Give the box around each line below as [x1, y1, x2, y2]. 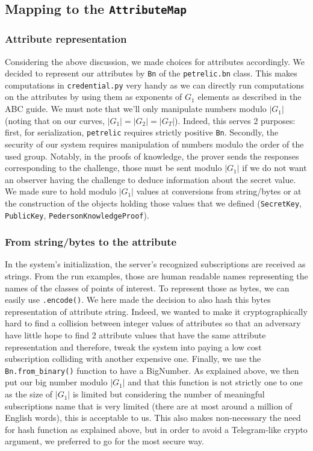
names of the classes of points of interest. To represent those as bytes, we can [5, 281, 290, 294]
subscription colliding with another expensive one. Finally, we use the [5, 352, 261, 365]
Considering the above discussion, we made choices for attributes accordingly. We [5, 55, 305, 67]
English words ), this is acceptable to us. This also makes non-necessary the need [5, 411, 301, 424]
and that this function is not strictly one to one [128, 376, 303, 388]
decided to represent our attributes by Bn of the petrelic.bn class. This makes [5, 67, 297, 79]
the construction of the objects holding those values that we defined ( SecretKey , [5, 196, 302, 209]
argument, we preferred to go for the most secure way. [5, 435, 204, 447]
